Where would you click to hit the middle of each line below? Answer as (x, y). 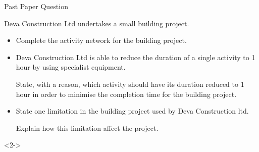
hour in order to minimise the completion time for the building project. (126, 94)
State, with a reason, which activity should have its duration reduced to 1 (130, 84)
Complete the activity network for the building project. (101, 40)
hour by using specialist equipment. (71, 67)
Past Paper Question (36, 6)
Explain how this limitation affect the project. (87, 128)
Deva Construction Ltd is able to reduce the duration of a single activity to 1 (136, 57)
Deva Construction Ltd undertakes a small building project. (97, 23)
